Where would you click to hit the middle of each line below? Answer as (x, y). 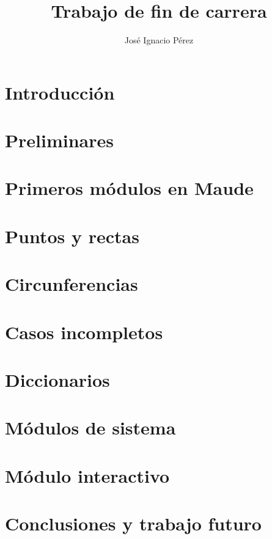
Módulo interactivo (87, 475)
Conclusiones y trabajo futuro (133, 523)
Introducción (60, 92)
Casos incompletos (84, 332)
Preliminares (59, 140)
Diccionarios (57, 379)
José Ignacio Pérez (159, 40)
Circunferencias (72, 284)
